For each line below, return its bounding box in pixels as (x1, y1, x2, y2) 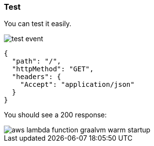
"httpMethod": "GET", (12, 65, 94, 73)
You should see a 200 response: (4, 111, 107, 119)
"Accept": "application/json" (20, 81, 135, 89)
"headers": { (12, 73, 62, 81)
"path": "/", (12, 57, 62, 65)
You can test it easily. (4, 19, 72, 28)
